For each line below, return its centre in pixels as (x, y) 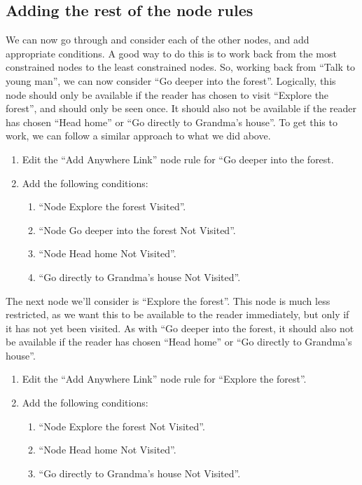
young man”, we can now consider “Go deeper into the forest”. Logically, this (171, 80)
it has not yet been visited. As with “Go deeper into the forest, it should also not (180, 328)
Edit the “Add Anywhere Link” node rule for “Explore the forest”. (164, 379)
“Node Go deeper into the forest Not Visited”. (137, 230)
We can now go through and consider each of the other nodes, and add (158, 40)
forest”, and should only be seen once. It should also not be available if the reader (181, 108)
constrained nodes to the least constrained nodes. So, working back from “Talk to (181, 67)
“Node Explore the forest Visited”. (112, 206)
